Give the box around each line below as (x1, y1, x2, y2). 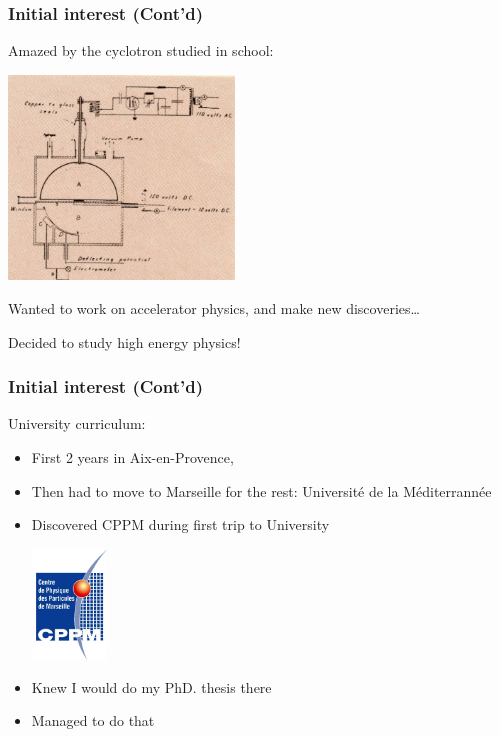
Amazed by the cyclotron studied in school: (8, 40, 274, 61)
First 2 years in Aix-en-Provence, (31, 446, 234, 467)
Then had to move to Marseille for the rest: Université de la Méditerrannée (31, 480, 492, 501)
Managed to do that (31, 710, 155, 731)
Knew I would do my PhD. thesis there (31, 676, 272, 697)
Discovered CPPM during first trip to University (31, 514, 330, 535)
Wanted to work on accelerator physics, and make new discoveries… (8, 297, 420, 318)
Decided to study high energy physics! (8, 331, 241, 352)
